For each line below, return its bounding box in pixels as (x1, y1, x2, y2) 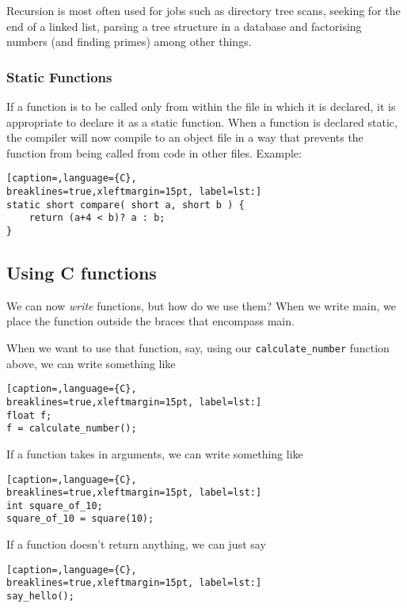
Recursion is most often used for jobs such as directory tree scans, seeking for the (6, 2, 401, 18)
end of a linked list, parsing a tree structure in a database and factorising (6, 17, 362, 34)
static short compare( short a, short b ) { (6, 199, 245, 211)
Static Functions (6, 66, 112, 86)
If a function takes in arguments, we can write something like (6, 445, 303, 462)
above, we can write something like (6, 355, 176, 371)
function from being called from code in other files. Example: (6, 144, 302, 161)
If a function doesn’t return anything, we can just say (6, 536, 266, 553)
